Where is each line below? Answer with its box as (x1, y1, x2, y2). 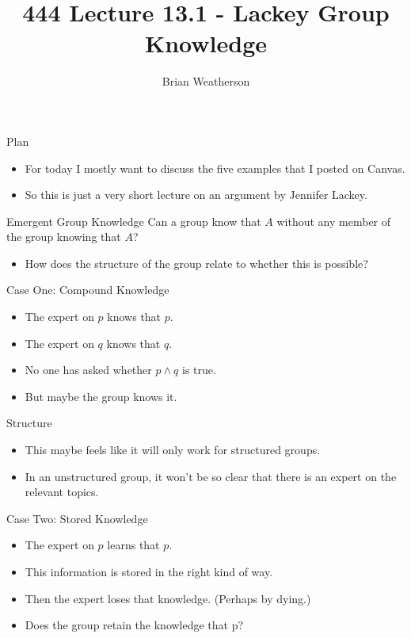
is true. (181, 361, 216, 378)
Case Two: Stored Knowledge (6, 510, 148, 526)
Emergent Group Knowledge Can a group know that (6, 212, 261, 229)
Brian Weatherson (162, 73, 250, 90)
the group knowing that (6, 228, 121, 245)
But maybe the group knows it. (25, 388, 177, 404)
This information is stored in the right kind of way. (25, 564, 273, 579)
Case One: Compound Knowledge (6, 281, 169, 298)
